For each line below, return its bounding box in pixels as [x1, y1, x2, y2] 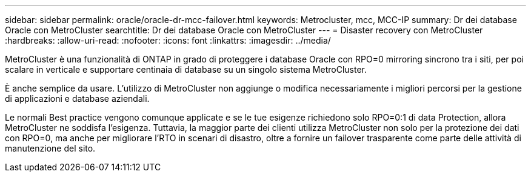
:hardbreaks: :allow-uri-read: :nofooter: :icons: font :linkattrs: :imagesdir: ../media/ [5, 35, 331, 45]
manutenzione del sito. [5, 143, 96, 153]
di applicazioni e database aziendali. [5, 93, 150, 104]
